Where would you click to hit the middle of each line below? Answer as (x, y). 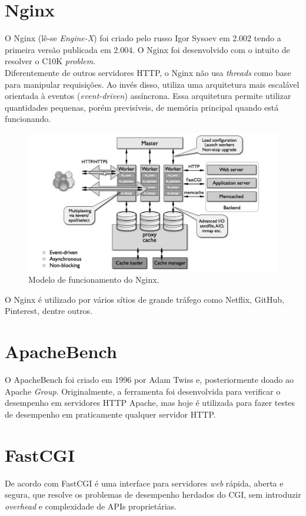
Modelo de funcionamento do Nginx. (94, 279)
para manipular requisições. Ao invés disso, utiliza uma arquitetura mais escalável (152, 84)
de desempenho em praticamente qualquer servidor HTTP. (110, 414)
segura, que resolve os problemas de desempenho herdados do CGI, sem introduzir (153, 494)
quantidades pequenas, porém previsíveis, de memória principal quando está (142, 107)
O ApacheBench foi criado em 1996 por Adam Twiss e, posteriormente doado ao (149, 380)
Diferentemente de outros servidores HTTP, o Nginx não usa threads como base (148, 72)
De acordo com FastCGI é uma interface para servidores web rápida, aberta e (144, 483)
